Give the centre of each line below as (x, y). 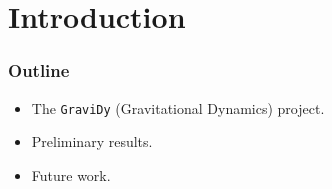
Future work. (71, 174)
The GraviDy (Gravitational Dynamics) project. (178, 107)
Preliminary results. (92, 141)
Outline (39, 70)
